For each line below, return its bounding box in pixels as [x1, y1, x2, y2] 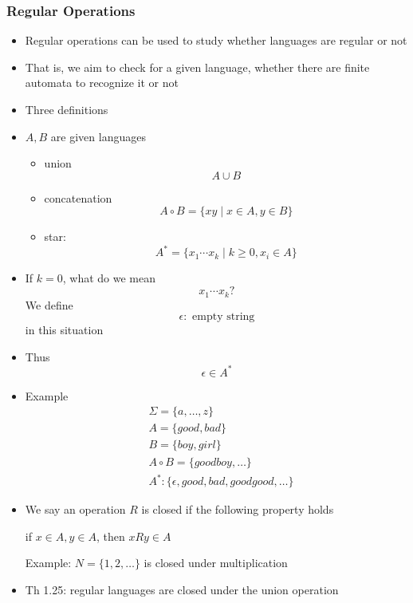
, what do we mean [62, 270, 156, 286]
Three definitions [25, 101, 108, 117]
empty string [192, 311, 255, 323]
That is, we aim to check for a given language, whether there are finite [25, 58, 370, 75]
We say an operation [25, 501, 126, 518]
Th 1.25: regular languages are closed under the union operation [25, 581, 339, 597]
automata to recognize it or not [25, 74, 179, 91]
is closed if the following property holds [141, 501, 334, 518]
